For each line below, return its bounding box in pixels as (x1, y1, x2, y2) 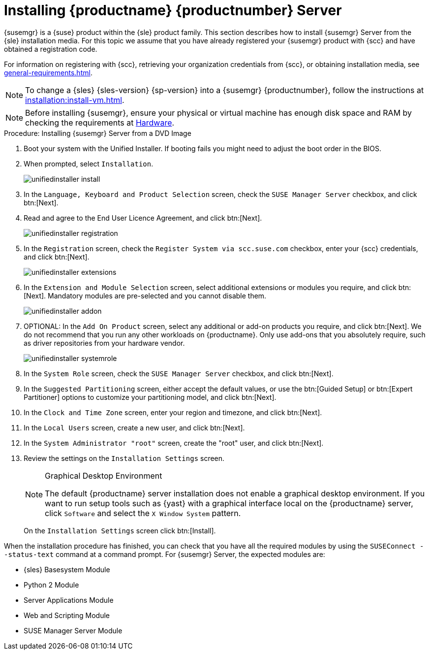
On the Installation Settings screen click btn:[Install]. (24, 526, 216, 535)
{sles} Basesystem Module (24, 565, 110, 574)
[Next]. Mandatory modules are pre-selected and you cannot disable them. (24, 291, 267, 300)
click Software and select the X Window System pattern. (45, 508, 241, 518)
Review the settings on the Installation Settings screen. (24, 454, 225, 462)
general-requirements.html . (4, 68, 92, 77)
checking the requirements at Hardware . (25, 117, 175, 128)
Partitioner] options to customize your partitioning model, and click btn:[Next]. (24, 392, 276, 401)
